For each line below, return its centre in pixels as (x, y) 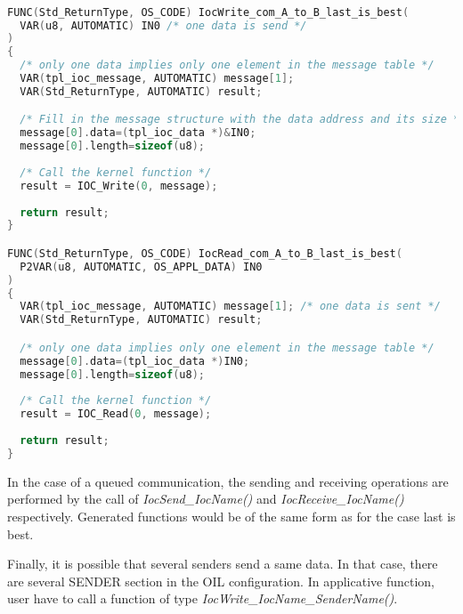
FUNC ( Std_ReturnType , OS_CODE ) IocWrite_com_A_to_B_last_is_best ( (208, 12)
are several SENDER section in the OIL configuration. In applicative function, (221, 581)
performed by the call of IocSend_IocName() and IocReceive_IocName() (206, 499)
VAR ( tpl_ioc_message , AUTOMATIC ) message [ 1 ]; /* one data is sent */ (230, 307)
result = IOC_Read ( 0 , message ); (116, 414)
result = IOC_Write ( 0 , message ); (119, 186)
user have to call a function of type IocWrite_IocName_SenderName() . (203, 598)
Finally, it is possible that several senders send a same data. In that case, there (223, 564)
